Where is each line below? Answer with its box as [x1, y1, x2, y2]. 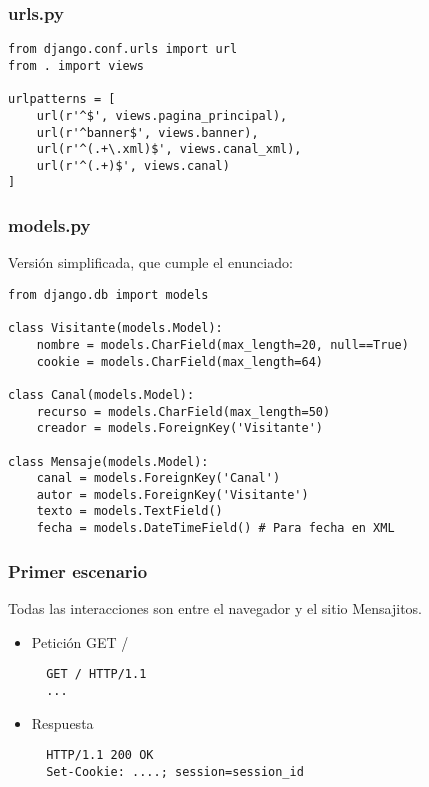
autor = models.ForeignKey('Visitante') [36, 487, 309, 502]
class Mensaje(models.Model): [8, 454, 209, 469]
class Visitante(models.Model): [8, 321, 223, 336]
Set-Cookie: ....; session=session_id [46, 764, 304, 779]
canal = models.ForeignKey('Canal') [36, 471, 281, 486]
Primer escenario [8, 558, 148, 583]
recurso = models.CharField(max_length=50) [36, 404, 331, 419]
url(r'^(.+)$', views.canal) [36, 158, 230, 173]
